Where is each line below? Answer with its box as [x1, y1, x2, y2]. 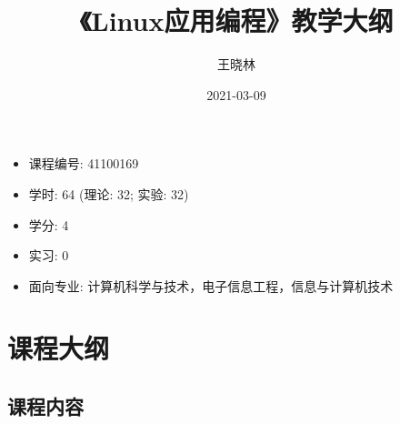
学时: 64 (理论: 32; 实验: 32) [28, 184, 189, 203]
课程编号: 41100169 [28, 154, 139, 173]
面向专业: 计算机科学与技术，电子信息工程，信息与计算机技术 [28, 276, 394, 295]
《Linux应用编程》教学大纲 [79, 2, 394, 39]
